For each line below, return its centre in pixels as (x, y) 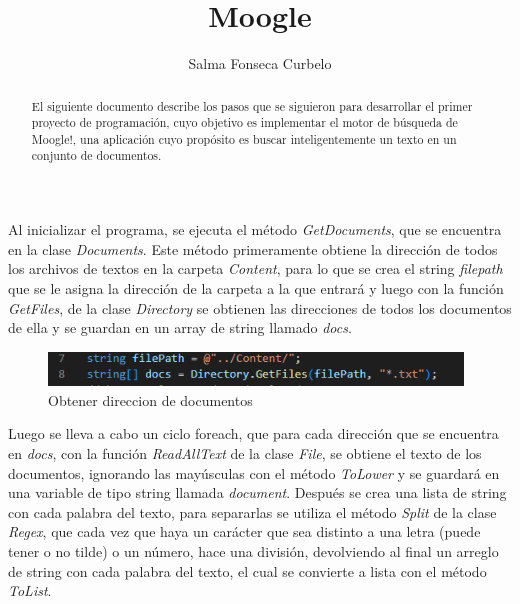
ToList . (30, 590)
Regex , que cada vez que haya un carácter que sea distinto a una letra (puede (244, 531)
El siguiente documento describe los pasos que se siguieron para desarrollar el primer (252, 105)
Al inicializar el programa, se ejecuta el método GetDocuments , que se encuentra (255, 229)
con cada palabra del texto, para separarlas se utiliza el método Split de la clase (252, 511)
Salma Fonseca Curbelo (260, 63)
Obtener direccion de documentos (150, 399)
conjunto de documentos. (96, 155)
